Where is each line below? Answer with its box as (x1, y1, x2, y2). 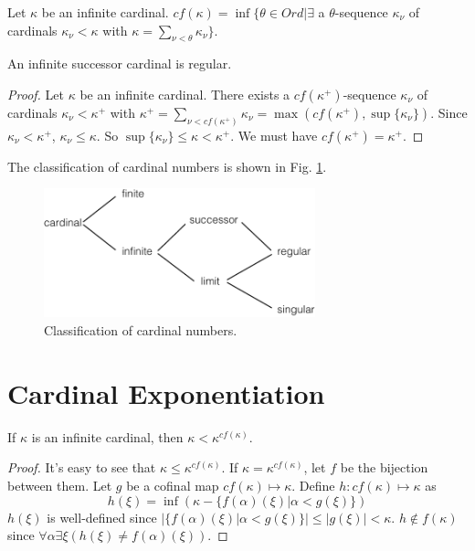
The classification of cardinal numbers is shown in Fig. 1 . (7, 156, 327, 175)
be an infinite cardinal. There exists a (79, 84, 290, 103)
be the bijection (340, 458, 428, 477)
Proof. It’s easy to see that (7, 458, 156, 477)
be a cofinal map (126, 475, 219, 494)
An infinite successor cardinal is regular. (7, 54, 232, 73)
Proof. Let (7, 84, 64, 103)
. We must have (230, 125, 318, 144)
